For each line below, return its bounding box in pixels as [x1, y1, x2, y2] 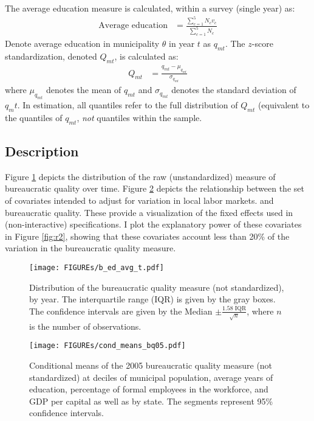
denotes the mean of [46, 83, 121, 96]
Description [5, 141, 79, 160]
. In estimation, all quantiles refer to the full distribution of [17, 98, 238, 111]
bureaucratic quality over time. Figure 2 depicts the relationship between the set [5, 182, 304, 195]
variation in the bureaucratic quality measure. [5, 242, 176, 254]
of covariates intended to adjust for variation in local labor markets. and [5, 193, 274, 206]
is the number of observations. [29, 319, 142, 332]
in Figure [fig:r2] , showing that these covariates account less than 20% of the [5, 229, 290, 242]
